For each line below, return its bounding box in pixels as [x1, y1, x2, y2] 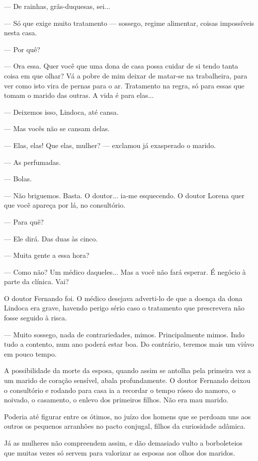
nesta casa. [4, 27, 37, 38]
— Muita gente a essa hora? [4, 250, 89, 260]
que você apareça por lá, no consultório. [4, 200, 126, 210]
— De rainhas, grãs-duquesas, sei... [4, 1, 110, 11]
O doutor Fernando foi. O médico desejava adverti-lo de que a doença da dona [4, 293, 243, 303]
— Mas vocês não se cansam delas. [4, 123, 110, 134]
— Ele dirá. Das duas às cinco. [4, 233, 98, 243]
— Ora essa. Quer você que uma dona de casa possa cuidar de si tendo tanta [4, 61, 239, 71]
